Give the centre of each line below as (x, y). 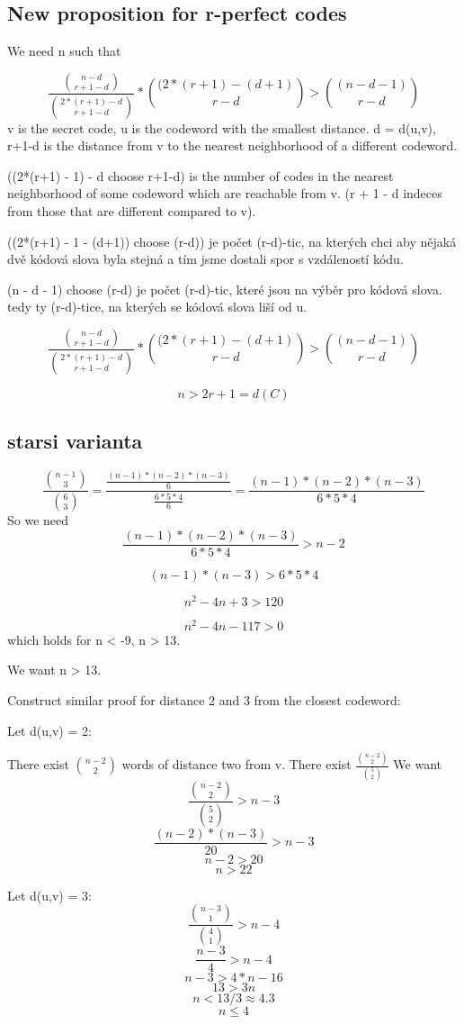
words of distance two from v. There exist (236, 764)
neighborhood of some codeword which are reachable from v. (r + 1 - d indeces (225, 193)
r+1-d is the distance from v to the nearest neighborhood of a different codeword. (232, 145)
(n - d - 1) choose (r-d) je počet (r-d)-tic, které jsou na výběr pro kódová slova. (225, 289)
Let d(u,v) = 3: (49, 895)
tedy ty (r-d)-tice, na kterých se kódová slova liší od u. (157, 307)
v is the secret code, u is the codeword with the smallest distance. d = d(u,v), (222, 127)
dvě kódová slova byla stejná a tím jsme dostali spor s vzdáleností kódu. (205, 259)
